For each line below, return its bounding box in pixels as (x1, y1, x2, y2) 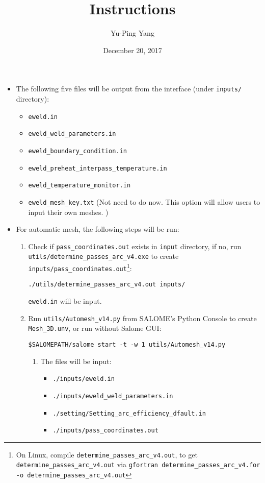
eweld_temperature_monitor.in (28, 182, 131, 189)
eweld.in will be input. (28, 295, 102, 306)
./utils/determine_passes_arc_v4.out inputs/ (28, 281, 185, 288)
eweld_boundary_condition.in (28, 147, 127, 155)
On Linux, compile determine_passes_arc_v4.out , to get (16, 449, 198, 460)
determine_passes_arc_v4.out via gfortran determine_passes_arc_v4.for (16, 459, 260, 470)
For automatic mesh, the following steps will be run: (16, 224, 179, 234)
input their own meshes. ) (28, 206, 109, 217)
